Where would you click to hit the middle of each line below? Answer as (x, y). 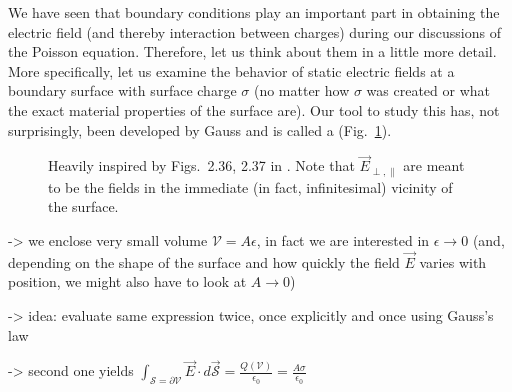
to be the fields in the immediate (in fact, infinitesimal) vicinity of (250, 186)
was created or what (428, 90)
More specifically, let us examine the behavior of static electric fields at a (231, 70)
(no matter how (301, 90)
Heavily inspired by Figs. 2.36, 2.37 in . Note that (201, 165)
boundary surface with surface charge (122, 90)
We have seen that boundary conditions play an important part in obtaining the (254, 12)
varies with (453, 261)
